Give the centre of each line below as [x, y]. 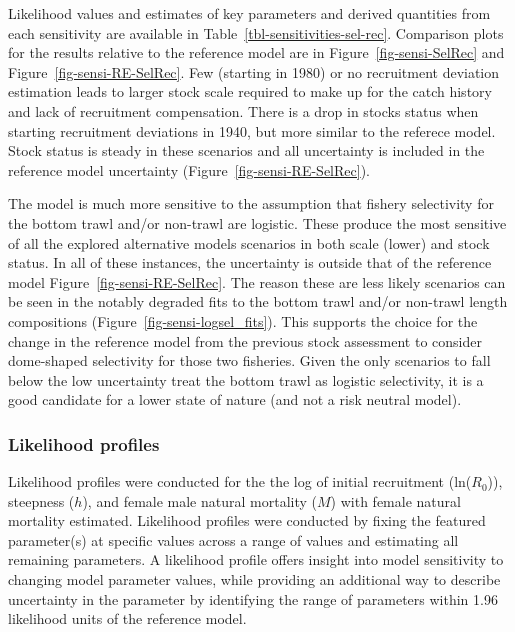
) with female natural [395, 500]
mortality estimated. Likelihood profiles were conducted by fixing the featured [247, 520]
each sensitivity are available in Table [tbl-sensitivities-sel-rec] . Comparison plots [256, 32]
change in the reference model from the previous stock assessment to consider [245, 340]
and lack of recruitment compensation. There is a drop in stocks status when [243, 110]
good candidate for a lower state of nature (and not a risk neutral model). [235, 399]
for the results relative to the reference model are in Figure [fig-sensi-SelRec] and [256, 52]
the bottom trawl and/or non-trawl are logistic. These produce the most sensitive [257, 222]
